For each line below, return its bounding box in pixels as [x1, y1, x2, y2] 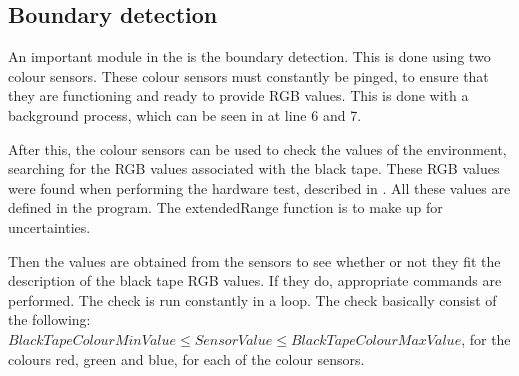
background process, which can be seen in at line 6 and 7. [8, 104, 362, 125]
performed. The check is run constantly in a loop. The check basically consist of [8, 289, 497, 310]
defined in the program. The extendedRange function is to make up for [8, 197, 443, 218]
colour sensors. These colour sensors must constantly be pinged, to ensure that [8, 65, 489, 86]
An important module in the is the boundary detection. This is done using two [8, 46, 491, 67]
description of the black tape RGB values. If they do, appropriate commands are [8, 270, 502, 291]
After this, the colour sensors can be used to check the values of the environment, [8, 138, 507, 159]
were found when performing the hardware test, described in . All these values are [8, 177, 511, 198]
